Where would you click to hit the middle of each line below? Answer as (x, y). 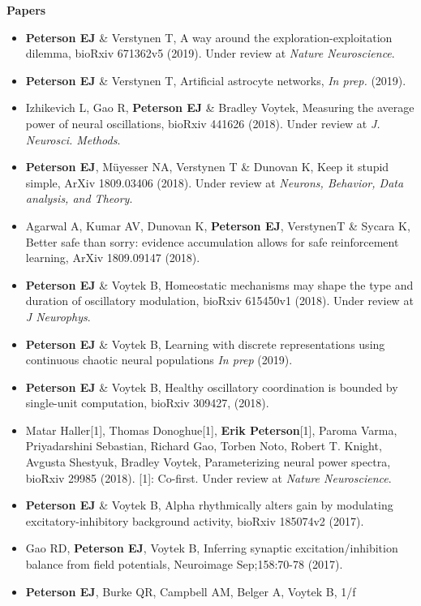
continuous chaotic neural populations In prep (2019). (159, 360)
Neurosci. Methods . (73, 139)
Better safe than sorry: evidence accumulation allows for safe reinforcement (212, 241)
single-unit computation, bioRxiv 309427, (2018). (147, 403)
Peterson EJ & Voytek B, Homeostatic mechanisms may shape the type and (219, 284)
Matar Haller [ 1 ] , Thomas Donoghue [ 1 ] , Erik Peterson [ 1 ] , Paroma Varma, (211, 430)
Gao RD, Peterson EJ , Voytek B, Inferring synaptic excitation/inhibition (212, 548)
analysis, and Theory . (79, 198)
